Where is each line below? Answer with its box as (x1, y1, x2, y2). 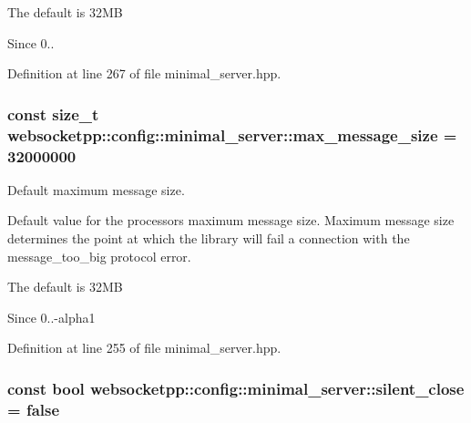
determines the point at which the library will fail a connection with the (7, 229, 410, 248)
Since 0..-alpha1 (7, 307, 96, 326)
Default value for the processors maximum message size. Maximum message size (7, 211, 455, 230)
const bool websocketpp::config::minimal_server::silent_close (7, 377, 465, 399)
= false (7, 397, 60, 420)
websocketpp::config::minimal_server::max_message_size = (7, 123, 457, 146)
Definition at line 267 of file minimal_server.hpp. (7, 64, 282, 83)
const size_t (7, 102, 99, 125)
